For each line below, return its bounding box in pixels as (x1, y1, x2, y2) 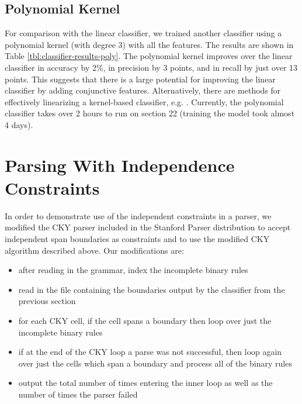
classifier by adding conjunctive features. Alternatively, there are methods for (5, 84, 281, 96)
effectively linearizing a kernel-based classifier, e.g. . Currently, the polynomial (5, 95, 284, 108)
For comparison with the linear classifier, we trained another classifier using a (5, 27, 282, 39)
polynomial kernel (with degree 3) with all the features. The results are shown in (5, 38, 294, 50)
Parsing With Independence (5, 153, 235, 177)
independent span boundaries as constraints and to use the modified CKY (5, 233, 270, 245)
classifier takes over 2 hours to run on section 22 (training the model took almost (5, 107, 295, 119)
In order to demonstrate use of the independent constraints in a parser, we (5, 209, 272, 222)
